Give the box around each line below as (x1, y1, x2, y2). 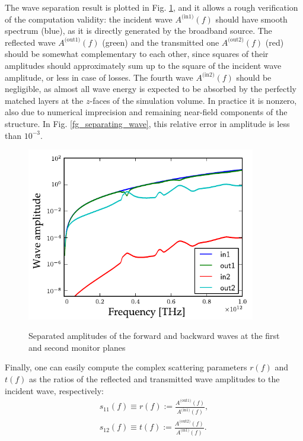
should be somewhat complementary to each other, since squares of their (5, 47, 269, 60)
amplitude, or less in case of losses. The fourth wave (5, 71, 193, 83)
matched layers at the (5, 94, 84, 106)
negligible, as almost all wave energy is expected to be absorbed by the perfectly (5, 83, 296, 95)
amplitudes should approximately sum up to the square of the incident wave (5, 59, 282, 71)
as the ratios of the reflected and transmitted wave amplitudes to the (29, 373, 280, 385)
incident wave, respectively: (5, 384, 104, 396)
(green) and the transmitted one (102, 36, 219, 48)
